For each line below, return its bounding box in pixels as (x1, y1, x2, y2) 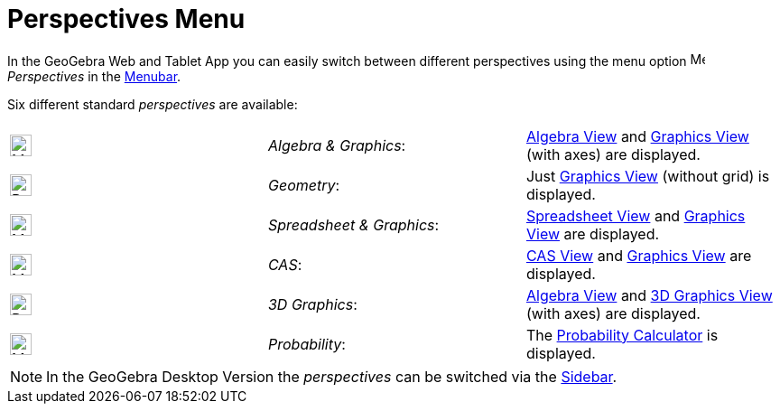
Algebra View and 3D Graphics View (525, 285, 773, 304)
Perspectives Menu (7, 4, 246, 34)
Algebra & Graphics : (267, 135, 406, 154)
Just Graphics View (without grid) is (525, 166, 770, 185)
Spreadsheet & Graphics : (267, 215, 440, 234)
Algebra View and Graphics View (525, 126, 749, 145)
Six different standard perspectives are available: (7, 96, 298, 112)
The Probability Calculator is (525, 325, 719, 344)
